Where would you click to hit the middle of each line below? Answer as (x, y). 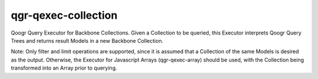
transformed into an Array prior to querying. (64, 68)
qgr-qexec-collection (64, 15)
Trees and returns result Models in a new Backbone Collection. (87, 40)
